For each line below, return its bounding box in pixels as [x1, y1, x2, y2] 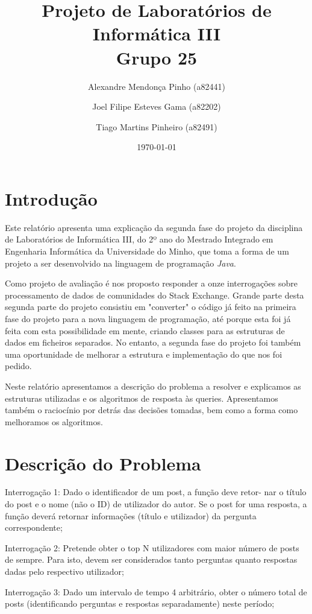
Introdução [5, 186, 98, 210]
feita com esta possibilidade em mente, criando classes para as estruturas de [5, 324, 285, 337]
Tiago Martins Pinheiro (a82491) [96, 120, 217, 133]
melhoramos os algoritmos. [5, 415, 103, 428]
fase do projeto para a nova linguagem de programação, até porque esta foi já [5, 312, 291, 324]
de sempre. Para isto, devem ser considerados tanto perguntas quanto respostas [5, 553, 298, 566]
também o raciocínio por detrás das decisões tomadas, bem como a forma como [5, 404, 298, 416]
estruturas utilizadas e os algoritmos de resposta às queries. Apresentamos [5, 391, 278, 404]
